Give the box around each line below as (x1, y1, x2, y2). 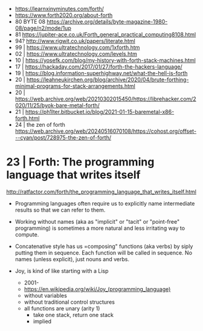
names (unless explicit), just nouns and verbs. (14, 255, 130, 262)
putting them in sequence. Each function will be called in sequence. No (14, 249, 192, 256)
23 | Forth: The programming (6, 155, 155, 169)
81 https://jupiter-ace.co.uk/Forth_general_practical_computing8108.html (14, 31, 196, 38)
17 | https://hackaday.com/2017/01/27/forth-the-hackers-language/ (14, 63, 182, 70)
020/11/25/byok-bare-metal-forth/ (14, 102, 100, 109)
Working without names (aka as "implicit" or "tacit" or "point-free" (14, 218, 180, 225)
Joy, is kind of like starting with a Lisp (14, 267, 109, 275)
